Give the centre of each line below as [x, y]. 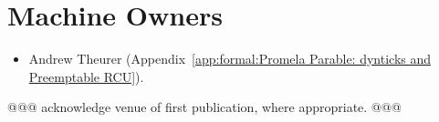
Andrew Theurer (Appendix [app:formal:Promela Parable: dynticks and [230, 59]
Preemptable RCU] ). [86, 76]
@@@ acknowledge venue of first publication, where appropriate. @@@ [204, 107]
